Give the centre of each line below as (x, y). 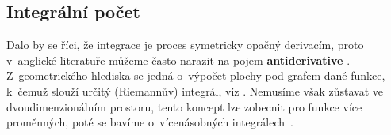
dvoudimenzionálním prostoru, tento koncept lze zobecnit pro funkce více (184, 106)
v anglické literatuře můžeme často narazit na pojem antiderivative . (178, 60)
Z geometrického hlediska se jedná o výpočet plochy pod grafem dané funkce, (196, 75)
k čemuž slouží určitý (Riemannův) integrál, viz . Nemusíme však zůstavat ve (195, 90)
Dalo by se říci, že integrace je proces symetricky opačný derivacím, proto (185, 45)
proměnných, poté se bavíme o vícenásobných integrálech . (150, 122)
